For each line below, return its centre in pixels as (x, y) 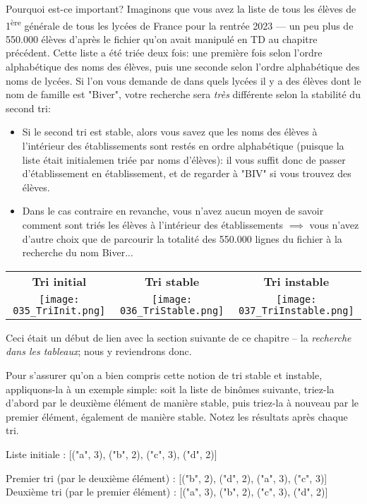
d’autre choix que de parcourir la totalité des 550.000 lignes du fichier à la (182, 238)
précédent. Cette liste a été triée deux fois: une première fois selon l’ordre (164, 53)
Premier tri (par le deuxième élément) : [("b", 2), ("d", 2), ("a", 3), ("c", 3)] (167, 478)
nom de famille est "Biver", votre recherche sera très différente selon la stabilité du (183, 94)
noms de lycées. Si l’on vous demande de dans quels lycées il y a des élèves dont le (183, 80)
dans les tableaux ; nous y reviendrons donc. (99, 351)
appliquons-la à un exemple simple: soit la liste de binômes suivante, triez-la (170, 389)
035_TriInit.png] (59, 310)
